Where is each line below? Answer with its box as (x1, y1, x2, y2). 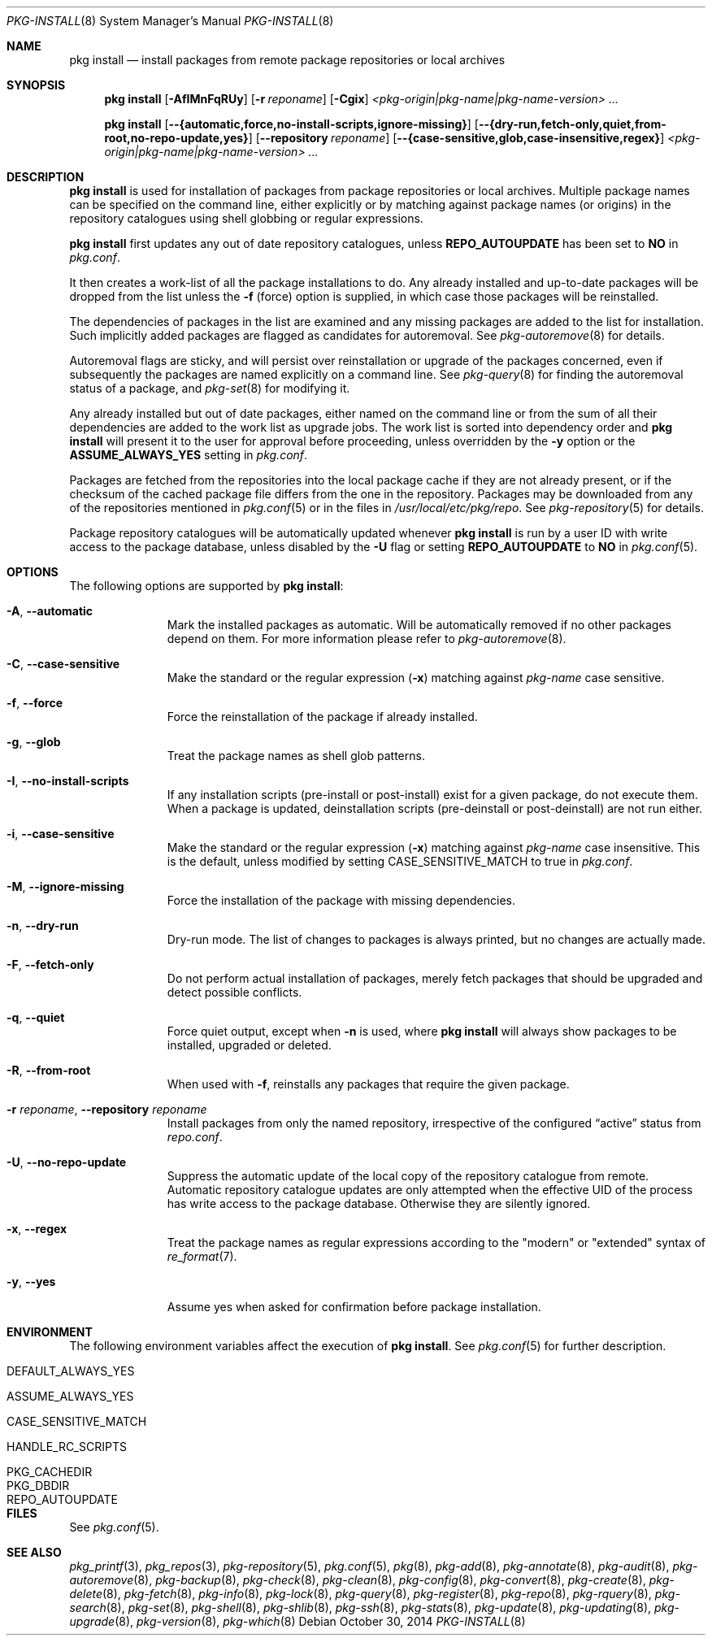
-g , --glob (7, 735, 61, 749)
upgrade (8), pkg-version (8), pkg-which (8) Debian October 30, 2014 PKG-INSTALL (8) (69, 1614, 526, 1628)
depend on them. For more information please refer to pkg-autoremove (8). (167, 632, 567, 645)
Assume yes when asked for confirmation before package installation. (167, 1300, 541, 1314)
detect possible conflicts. (167, 985, 302, 999)
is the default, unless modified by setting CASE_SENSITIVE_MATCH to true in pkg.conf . (167, 854, 633, 868)
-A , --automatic (7, 604, 93, 618)
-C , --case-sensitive (7, 657, 120, 671)
